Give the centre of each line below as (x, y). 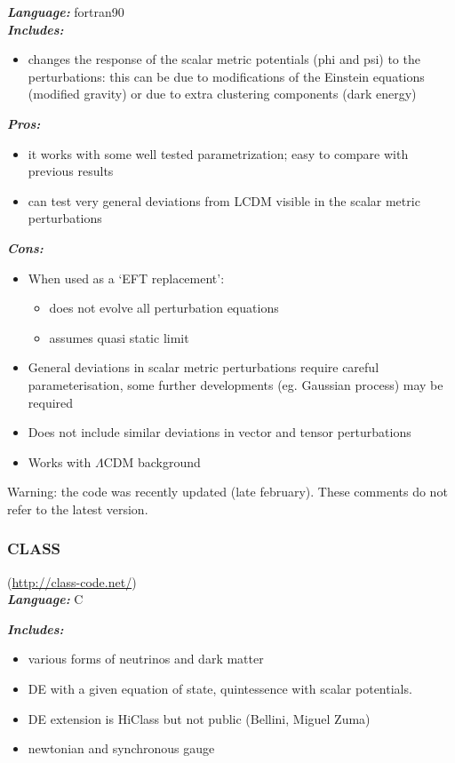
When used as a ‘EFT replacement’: (126, 278)
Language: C (45, 599)
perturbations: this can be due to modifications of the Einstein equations (226, 76)
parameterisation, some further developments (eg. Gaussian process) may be (235, 384)
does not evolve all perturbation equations (164, 308)
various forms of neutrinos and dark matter (146, 659)
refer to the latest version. (78, 509)
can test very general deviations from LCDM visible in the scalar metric (224, 200)
